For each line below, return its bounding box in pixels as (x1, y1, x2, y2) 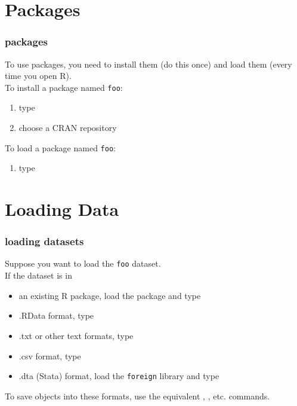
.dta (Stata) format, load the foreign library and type (18, 370, 219, 382)
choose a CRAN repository (18, 121, 117, 134)
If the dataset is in (5, 269, 72, 282)
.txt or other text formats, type (18, 329, 134, 341)
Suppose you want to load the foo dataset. (5, 257, 161, 270)
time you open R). (5, 69, 72, 82)
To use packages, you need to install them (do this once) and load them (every (5, 57, 292, 70)
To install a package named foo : (5, 81, 123, 93)
